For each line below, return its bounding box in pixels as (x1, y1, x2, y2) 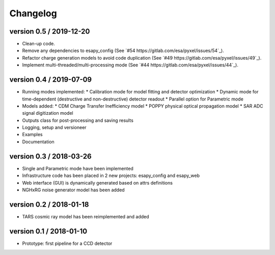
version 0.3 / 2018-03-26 (9, 152, 92, 161)
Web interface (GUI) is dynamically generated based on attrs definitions (22, 180, 173, 186)
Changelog (9, 8, 57, 19)
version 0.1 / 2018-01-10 (9, 227, 88, 236)
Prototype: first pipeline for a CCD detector (22, 240, 113, 246)
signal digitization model (22, 110, 73, 116)
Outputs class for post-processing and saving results (22, 117, 133, 123)
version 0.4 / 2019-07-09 (9, 75, 92, 84)
